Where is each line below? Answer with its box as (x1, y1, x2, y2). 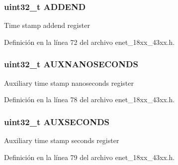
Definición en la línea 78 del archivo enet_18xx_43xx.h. (4, 94, 175, 105)
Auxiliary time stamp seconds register (4, 135, 119, 146)
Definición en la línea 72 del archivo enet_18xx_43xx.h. (4, 36, 175, 47)
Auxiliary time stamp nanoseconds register (4, 77, 134, 88)
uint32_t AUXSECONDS (4, 115, 110, 128)
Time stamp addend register (4, 20, 90, 30)
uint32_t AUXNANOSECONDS (4, 58, 138, 70)
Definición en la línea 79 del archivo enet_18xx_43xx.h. (4, 152, 175, 162)
